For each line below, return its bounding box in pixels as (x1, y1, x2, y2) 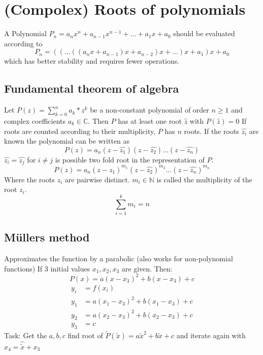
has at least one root (118, 115, 182, 126)
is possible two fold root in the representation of (55, 154, 205, 165)
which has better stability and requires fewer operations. (4, 56, 180, 66)
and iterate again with (176, 330, 246, 341)
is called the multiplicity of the (156, 174, 252, 184)
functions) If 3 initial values (4, 263, 90, 274)
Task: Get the (4, 330, 47, 341)
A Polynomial (4, 28, 47, 39)
